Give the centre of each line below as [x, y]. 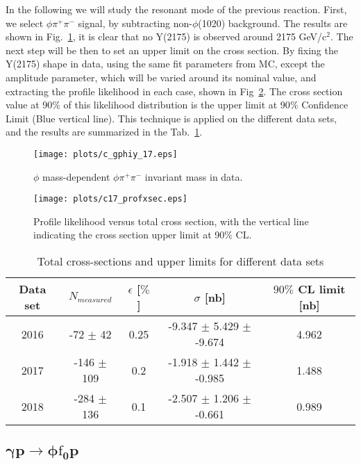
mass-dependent [76, 176]
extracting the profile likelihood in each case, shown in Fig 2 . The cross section [174, 91]
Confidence [325, 105]
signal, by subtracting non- [135, 23]
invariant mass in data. [194, 176]
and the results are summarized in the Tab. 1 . [104, 132]
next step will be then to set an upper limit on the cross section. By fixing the [172, 50]
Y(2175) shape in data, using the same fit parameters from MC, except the [165, 64]
